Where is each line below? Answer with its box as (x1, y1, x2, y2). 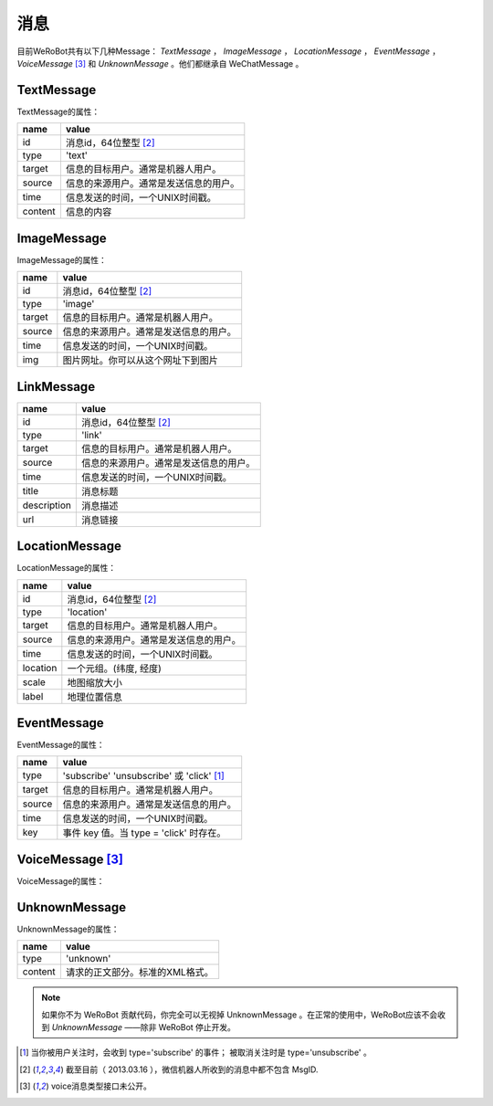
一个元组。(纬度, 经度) (67, 662, 162, 675)
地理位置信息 (67, 690, 123, 703)
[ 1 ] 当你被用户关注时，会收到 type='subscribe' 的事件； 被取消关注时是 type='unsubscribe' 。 (19, 1047, 372, 1059)
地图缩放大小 (67, 676, 123, 689)
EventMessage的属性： (16, 740, 105, 751)
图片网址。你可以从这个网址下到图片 (62, 354, 218, 367)
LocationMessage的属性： (16, 563, 117, 574)
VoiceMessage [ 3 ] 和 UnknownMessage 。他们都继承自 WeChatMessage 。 (16, 58, 304, 68)
